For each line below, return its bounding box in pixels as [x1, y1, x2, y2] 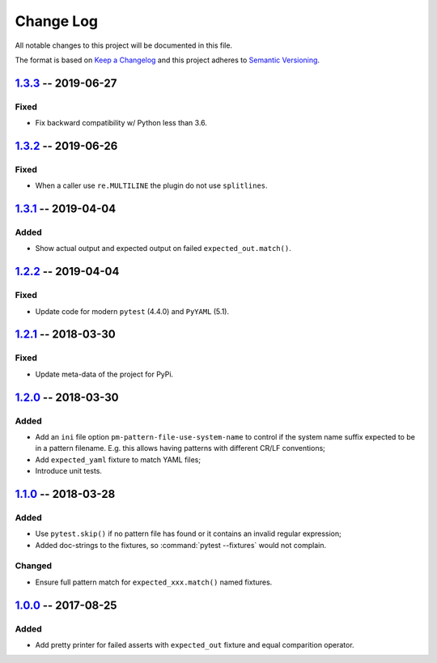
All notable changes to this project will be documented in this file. [15, 40, 233, 50]
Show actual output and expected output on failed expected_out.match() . [35, 244, 291, 253]
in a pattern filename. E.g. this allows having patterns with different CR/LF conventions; [35, 444, 325, 453]
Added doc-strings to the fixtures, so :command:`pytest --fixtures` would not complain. [35, 540, 327, 550]
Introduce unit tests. [35, 466, 103, 476]
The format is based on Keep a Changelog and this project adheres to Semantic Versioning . [15, 55, 320, 65]
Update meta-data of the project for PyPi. [35, 369, 174, 379]
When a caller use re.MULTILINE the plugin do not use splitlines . [35, 181, 268, 190]
